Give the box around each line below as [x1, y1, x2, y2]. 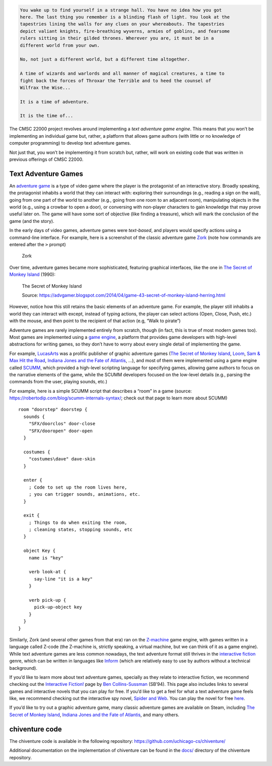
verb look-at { [28, 569, 66, 575]
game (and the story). [9, 218, 55, 224]
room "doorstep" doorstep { [18, 406, 88, 413]
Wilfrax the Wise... [20, 85, 71, 90]
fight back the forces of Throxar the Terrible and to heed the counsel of [20, 78, 212, 83]
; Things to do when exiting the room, [28, 519, 127, 525]
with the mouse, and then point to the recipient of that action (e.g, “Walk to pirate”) [9, 318, 181, 324]
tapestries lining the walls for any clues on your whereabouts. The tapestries [20, 21, 225, 27]
